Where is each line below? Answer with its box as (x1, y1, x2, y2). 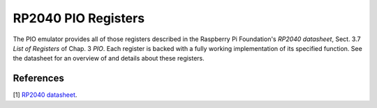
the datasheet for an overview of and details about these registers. (13, 54, 205, 63)
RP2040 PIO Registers (13, 10, 145, 26)
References (13, 72, 64, 84)
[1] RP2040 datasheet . (13, 91, 77, 99)
